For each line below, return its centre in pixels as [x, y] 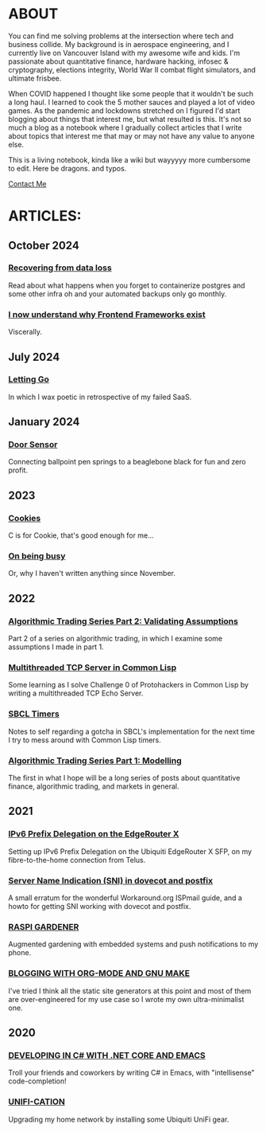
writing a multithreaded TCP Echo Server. [76, 693]
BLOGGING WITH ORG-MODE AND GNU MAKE [99, 973]
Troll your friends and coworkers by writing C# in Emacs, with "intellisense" [132, 1073]
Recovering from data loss [60, 268]
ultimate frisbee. [35, 78]
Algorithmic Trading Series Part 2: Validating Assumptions [123, 621]
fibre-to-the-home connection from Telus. [77, 860]
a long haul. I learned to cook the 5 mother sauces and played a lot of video [132, 102]
